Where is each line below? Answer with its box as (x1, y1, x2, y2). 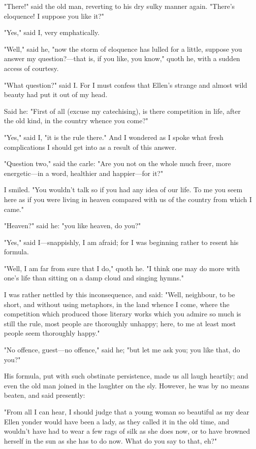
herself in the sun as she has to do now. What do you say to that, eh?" (4, 435, 217, 446)
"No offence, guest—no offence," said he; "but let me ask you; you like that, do (4, 345, 240, 355)
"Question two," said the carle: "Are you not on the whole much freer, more (4, 158, 231, 169)
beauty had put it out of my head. (4, 89, 108, 100)
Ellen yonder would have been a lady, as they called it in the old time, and (4, 416, 229, 426)
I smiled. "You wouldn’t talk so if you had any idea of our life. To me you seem (4, 184, 243, 195)
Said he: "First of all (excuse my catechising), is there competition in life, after (4, 105, 241, 116)
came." (4, 204, 24, 214)
